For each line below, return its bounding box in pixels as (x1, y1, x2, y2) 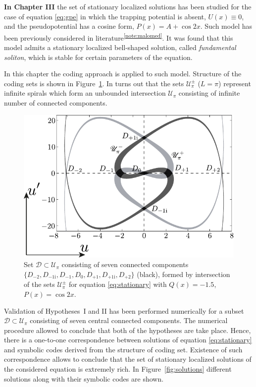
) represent (218, 78, 251, 88)
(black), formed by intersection (137, 269, 230, 279)
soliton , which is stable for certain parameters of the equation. (4, 52, 193, 62)
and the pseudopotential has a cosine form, (4, 21, 134, 31)
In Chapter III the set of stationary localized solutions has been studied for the (4, 1, 252, 11)
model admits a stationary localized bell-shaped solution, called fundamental (4, 42, 236, 53)
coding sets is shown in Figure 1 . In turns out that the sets (4, 78, 184, 88)
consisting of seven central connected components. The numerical (30, 315, 228, 326)
